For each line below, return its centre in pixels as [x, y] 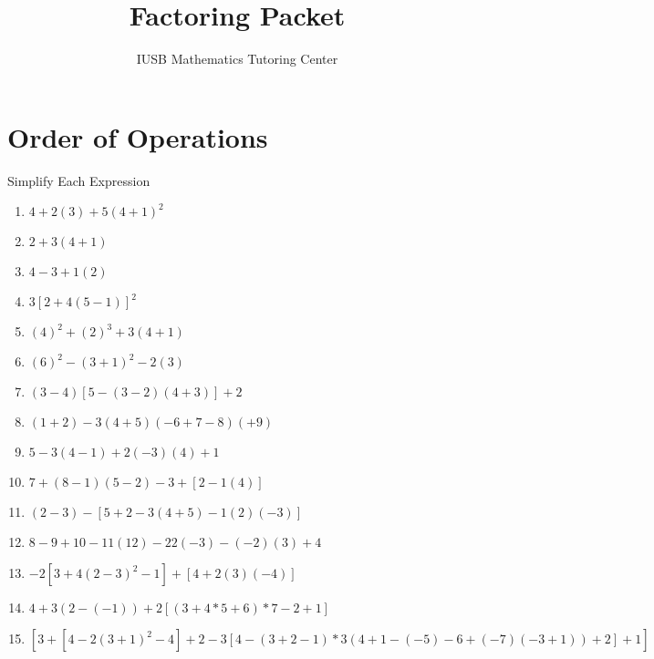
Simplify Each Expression [79, 180]
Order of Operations [138, 136]
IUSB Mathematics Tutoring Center [237, 59]
